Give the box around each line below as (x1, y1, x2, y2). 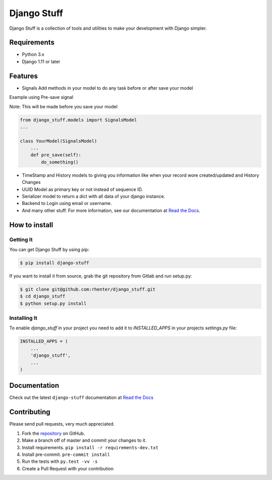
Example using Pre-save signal (9, 94, 74, 100)
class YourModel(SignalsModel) (20, 138, 98, 144)
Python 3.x (22, 51, 45, 57)
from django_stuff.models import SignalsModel (20, 117, 137, 123)
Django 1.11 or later (22, 58, 60, 64)
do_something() (41, 159, 79, 165)
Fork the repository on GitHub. (22, 430, 85, 436)
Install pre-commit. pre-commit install (22, 451, 110, 457)
